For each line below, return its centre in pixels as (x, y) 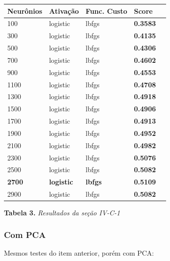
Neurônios (25, 11)
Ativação (64, 11)
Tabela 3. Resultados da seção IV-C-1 (62, 213)
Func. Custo (106, 11)
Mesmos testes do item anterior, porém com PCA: (79, 253)
